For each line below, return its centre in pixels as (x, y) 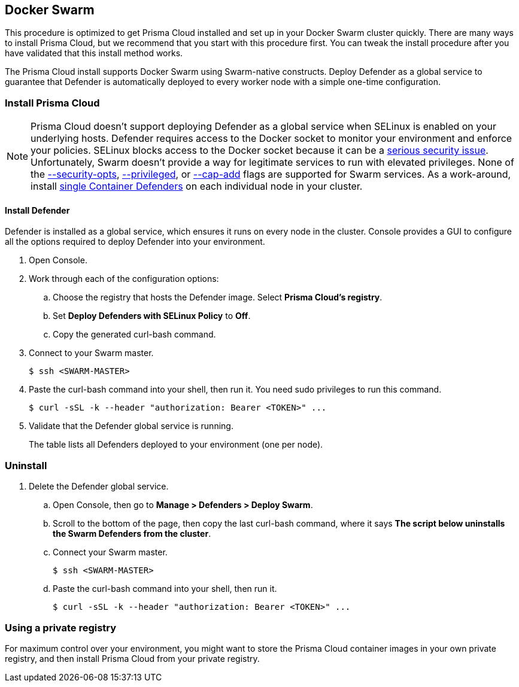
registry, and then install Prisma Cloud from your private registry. (132, 658)
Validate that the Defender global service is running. (131, 426)
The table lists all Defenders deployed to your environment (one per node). (176, 445)
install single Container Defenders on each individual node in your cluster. (197, 186)
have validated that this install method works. (94, 53)
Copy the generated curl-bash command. (134, 335)
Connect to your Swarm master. (91, 353)
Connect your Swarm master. (110, 552)
